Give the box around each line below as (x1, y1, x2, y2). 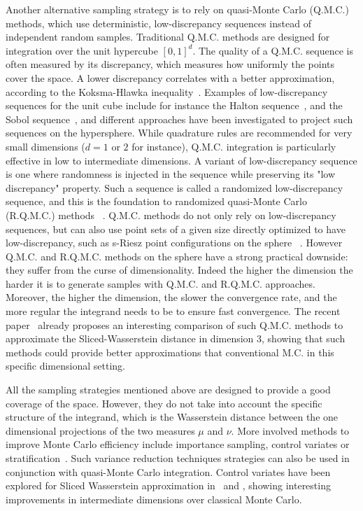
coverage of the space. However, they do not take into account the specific (6, 395, 322, 410)
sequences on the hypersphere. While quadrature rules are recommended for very (6, 125, 353, 140)
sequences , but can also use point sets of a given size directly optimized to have (6, 221, 346, 236)
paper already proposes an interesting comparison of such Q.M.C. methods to (6, 317, 343, 332)
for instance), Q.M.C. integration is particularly (131, 139, 336, 153)
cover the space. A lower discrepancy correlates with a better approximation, (6, 70, 335, 85)
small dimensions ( (6, 139, 85, 153)
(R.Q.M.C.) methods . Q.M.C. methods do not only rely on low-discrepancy (6, 207, 336, 222)
